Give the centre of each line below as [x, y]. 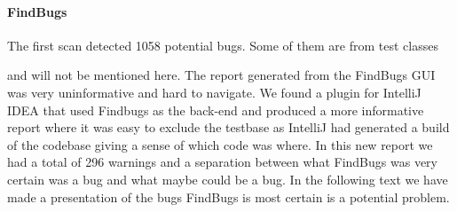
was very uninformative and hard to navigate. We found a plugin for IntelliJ [214, 92]
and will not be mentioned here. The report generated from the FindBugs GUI [221, 75]
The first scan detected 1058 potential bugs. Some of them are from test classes [223, 45]
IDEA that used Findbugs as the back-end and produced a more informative [216, 110]
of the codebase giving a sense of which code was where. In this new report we [220, 144]
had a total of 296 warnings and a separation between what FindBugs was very [222, 162]
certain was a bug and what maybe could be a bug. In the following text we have [228, 179]
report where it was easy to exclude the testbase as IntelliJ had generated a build [228, 127]
